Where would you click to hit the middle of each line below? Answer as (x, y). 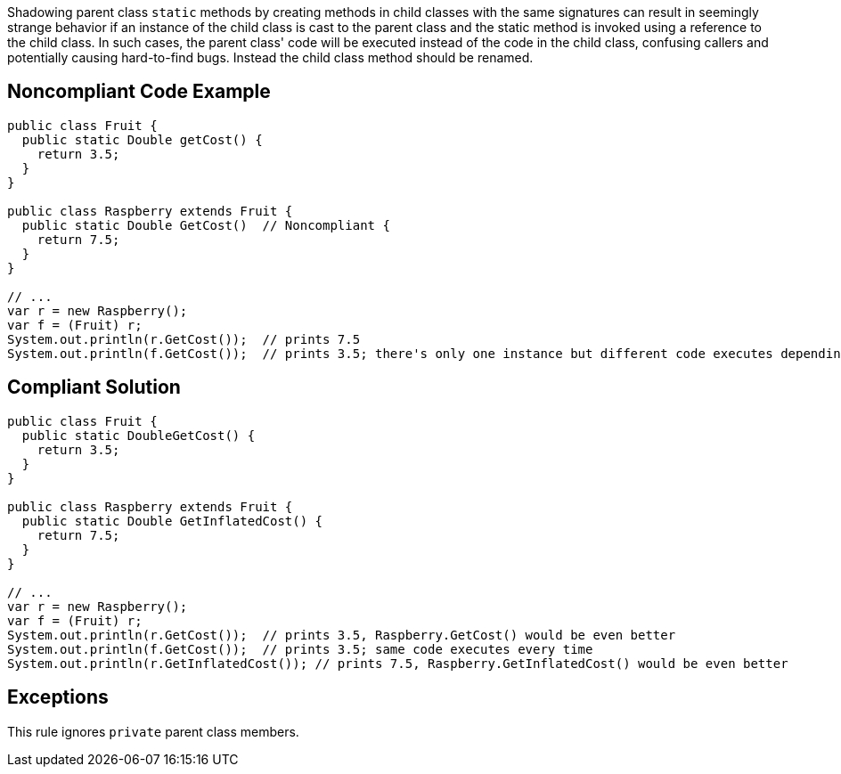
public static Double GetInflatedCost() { (172, 521)
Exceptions (58, 697)
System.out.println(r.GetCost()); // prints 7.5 (184, 339)
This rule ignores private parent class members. (153, 731)
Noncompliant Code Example (139, 92)
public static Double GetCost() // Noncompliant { (206, 225)
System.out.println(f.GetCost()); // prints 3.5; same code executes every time (300, 649)
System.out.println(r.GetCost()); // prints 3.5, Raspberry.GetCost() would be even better (342, 635)
